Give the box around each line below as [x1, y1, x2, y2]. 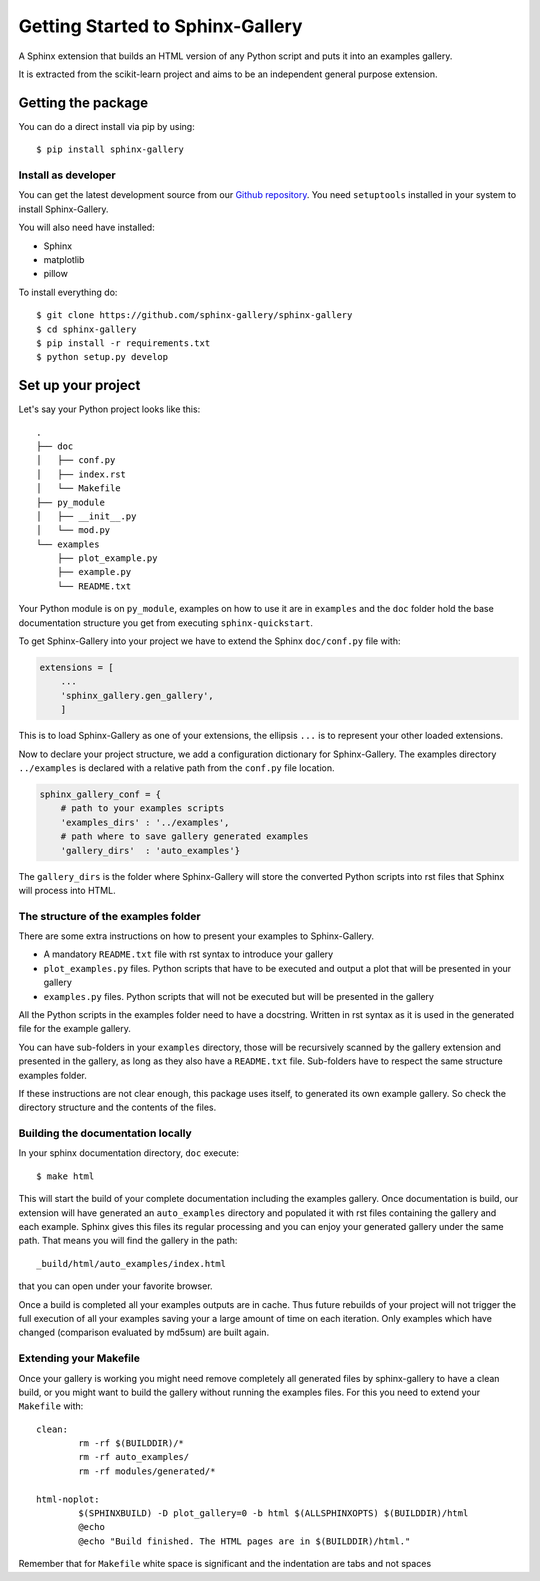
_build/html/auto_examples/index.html [36, 1258, 227, 1269]
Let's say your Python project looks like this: [18, 403, 201, 415]
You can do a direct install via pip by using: [18, 120, 195, 132]
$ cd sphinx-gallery [36, 323, 137, 335]
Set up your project [18, 377, 141, 394]
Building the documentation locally [18, 1126, 192, 1140]
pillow [43, 268, 69, 280]
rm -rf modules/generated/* [78, 1465, 216, 1477]
